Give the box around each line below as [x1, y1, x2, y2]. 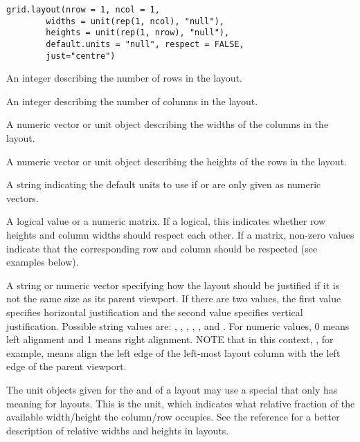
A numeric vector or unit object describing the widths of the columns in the [6, 117, 329, 131]
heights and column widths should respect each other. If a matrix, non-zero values [6, 228, 354, 242]
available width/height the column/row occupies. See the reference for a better [6, 409, 340, 424]
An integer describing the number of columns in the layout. [6, 93, 258, 108]
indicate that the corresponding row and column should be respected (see [6, 241, 318, 255]
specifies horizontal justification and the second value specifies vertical [6, 305, 303, 319]
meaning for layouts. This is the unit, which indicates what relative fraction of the [6, 396, 355, 410]
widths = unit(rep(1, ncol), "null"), [46, 16, 224, 26]
